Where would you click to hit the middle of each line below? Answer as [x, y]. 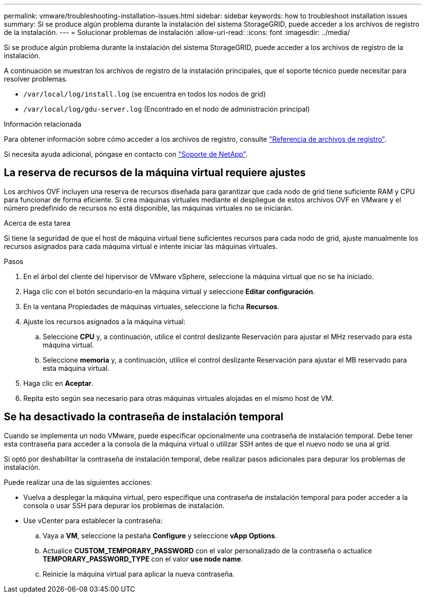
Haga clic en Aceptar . [58, 383]
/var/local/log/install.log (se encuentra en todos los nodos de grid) [145, 94]
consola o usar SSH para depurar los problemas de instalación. [124, 505]
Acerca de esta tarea [37, 223]
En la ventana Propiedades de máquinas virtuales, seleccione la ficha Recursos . [151, 306]
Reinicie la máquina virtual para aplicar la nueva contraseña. [139, 574]
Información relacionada [43, 124]
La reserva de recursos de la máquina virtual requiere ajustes [155, 173]
